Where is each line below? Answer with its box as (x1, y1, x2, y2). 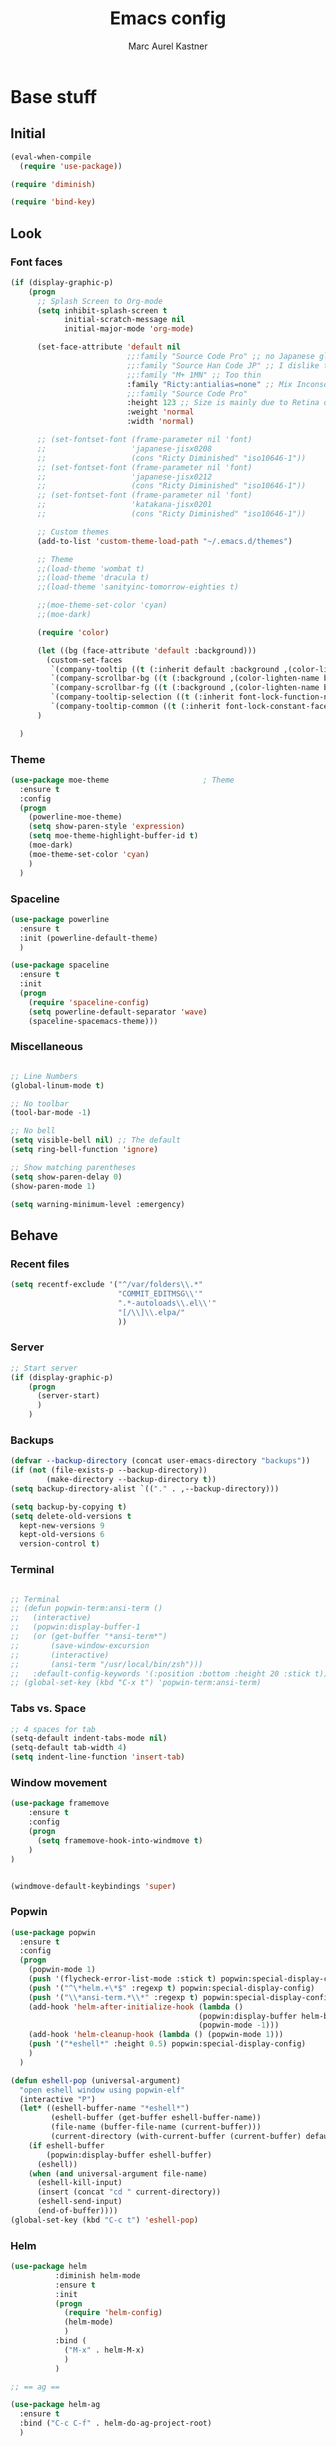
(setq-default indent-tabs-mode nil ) (10, 1733, 168, 1744)
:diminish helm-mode (54, 2270, 141, 2281)
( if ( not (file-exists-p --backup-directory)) (10, 1465, 208, 1476)
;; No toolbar (10, 1098, 70, 1109)
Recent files (10, 1257, 70, 1271)
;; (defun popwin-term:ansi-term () (10, 1603, 163, 1614)
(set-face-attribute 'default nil (36, 342, 182, 352)
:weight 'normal (126, 407, 195, 417)
